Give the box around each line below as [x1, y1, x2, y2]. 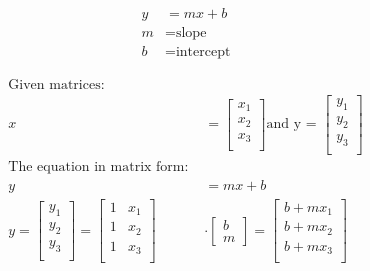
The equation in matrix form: [8, 159, 189, 174]
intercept [175, 45, 231, 60]
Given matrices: [8, 78, 105, 93]
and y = [266, 117, 317, 132]
